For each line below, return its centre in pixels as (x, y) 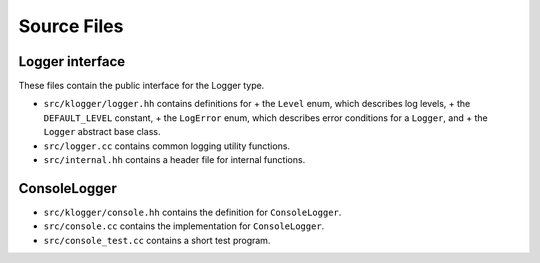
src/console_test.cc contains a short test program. (157, 240)
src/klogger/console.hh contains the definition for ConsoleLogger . (192, 212)
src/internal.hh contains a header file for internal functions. (174, 160)
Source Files (71, 26)
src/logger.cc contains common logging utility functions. (166, 146)
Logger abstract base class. (102, 132)
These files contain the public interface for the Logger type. (141, 86)
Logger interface (72, 61)
